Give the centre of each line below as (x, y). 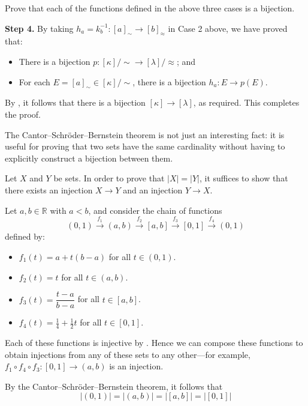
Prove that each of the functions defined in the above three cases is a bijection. (150, 8)
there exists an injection (49, 189)
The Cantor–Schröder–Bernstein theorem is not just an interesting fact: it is (145, 134)
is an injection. (136, 366)
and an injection (153, 189)
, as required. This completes (246, 102)
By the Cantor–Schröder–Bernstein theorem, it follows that (114, 386)
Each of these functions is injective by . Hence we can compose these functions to (154, 342)
